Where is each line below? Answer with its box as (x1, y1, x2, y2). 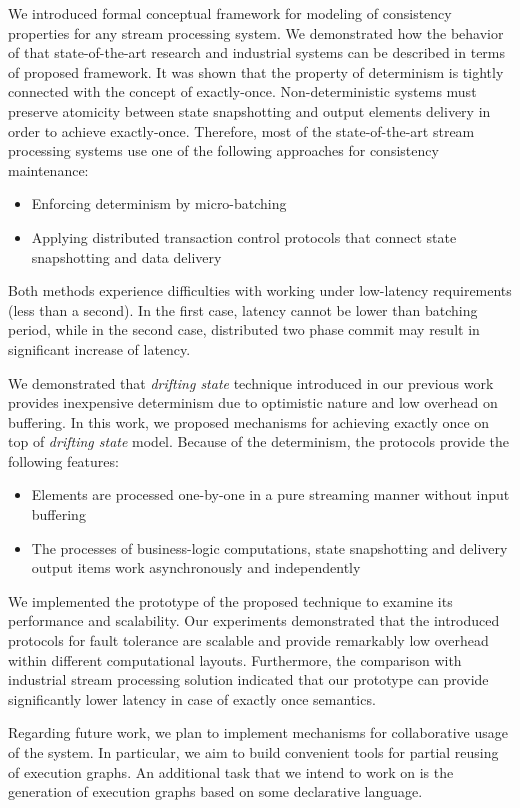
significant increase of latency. (8, 338, 191, 359)
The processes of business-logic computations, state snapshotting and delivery (31, 537, 508, 558)
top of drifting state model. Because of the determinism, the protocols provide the (8, 431, 510, 452)
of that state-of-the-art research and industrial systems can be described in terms (8, 42, 506, 63)
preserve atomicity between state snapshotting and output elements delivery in (8, 100, 491, 121)
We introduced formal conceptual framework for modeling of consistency (8, 3, 452, 23)
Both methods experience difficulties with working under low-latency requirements (8, 280, 512, 301)
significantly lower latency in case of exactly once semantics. (8, 688, 376, 709)
